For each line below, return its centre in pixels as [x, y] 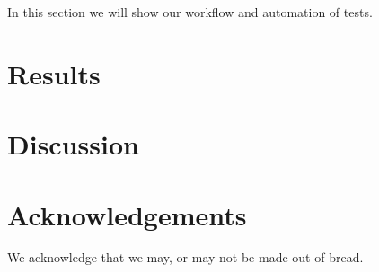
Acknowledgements [127, 214]
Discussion [73, 144]
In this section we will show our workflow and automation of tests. [190, 12]
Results [54, 73]
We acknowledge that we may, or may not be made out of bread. [185, 257]
